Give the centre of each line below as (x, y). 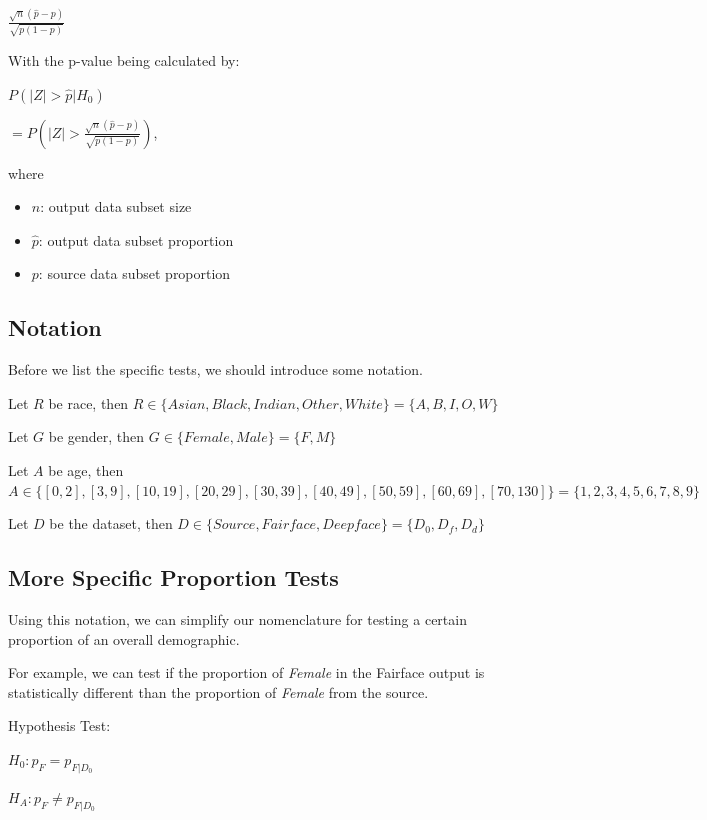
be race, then (88, 402)
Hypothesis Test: (59, 725)
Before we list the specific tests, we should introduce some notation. (215, 369)
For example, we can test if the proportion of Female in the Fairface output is (246, 672)
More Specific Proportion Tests (173, 577)
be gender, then (96, 436)
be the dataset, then (111, 523)
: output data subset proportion (136, 239)
